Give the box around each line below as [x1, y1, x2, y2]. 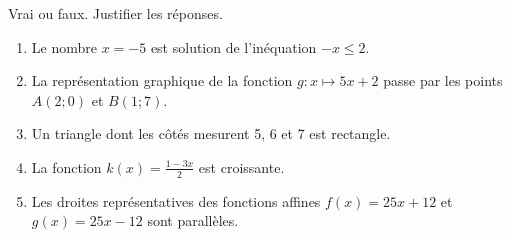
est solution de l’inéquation [150, 36, 317, 57]
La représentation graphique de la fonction [31, 70, 293, 91]
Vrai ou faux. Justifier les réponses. [8, 3, 223, 23]
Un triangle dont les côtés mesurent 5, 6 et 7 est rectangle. [31, 123, 391, 144]
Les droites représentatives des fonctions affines [31, 190, 321, 211]
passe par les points [383, 70, 503, 91]
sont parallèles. [147, 210, 239, 231]
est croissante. [198, 156, 285, 177]
